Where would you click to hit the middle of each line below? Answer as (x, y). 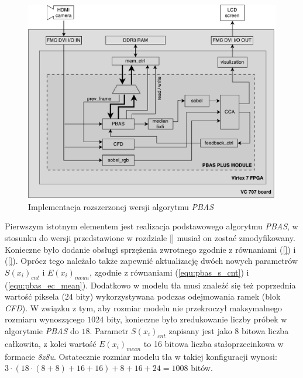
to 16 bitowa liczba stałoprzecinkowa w (214, 343)
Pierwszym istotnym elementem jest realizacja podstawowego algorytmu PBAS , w (151, 226)
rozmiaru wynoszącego (45, 319)
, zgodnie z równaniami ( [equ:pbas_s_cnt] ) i (169, 272)
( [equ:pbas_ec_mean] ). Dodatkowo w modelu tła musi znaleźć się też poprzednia (150, 285)
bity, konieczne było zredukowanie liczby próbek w (197, 319)
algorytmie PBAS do (42, 330)
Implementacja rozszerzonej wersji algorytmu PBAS (121, 206)
